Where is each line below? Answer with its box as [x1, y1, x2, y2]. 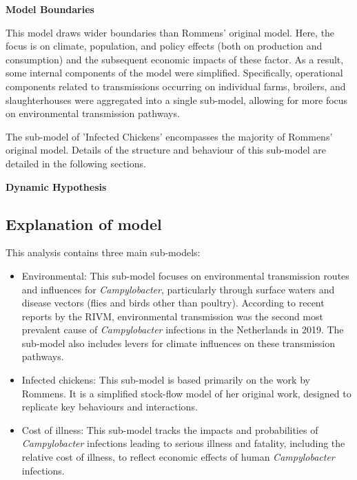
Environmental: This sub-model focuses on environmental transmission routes [21, 268, 349, 282]
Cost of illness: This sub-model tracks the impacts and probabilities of [21, 422, 318, 437]
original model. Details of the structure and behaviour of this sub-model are [6, 143, 327, 157]
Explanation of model [6, 213, 162, 234]
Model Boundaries [6, 2, 94, 16]
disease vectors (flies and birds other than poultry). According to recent [21, 295, 325, 310]
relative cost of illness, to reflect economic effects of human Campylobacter [21, 450, 335, 464]
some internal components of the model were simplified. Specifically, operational [6, 65, 343, 80]
